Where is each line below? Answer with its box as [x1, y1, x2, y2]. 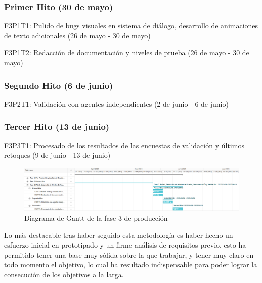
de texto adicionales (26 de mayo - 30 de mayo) [4, 30, 151, 41]
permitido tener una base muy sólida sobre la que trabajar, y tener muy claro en [4, 249, 254, 260]
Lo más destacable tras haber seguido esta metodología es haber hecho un [4, 229, 233, 240]
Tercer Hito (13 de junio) [4, 120, 110, 133]
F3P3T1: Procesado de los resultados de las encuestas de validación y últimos [4, 140, 244, 150]
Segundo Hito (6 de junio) [4, 78, 113, 91]
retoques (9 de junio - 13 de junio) [4, 150, 111, 160]
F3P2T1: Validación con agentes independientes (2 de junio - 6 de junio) [4, 98, 229, 109]
